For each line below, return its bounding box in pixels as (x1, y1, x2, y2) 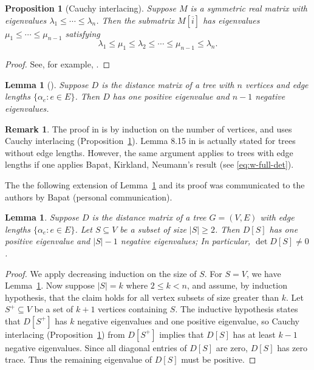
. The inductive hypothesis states (175, 303, 298, 315)
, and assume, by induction (186, 279, 287, 292)
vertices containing (98, 303, 168, 315)
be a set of (34, 303, 73, 315)
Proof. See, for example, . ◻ (5, 58, 110, 70)
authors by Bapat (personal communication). (5, 190, 172, 203)
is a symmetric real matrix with (190, 2, 307, 14)
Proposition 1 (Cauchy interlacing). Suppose (5, 2, 176, 14)
